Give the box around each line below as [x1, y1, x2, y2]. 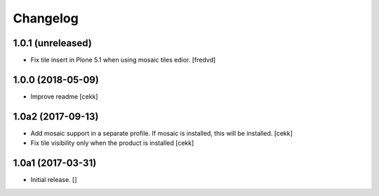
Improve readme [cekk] [30, 92, 98, 101]
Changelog [13, 10, 79, 26]
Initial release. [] [30, 176, 77, 184]
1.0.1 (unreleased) [13, 37, 93, 49]
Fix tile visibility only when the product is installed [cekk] [30, 139, 194, 147]
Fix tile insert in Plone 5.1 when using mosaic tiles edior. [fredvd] [30, 56, 216, 64]
